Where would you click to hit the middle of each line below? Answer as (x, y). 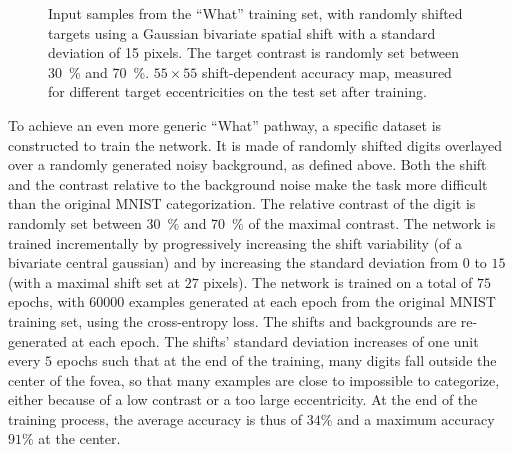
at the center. (79, 438)
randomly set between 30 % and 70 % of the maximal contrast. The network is (252, 222)
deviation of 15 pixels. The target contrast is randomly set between (254, 52)
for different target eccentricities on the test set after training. (237, 91)
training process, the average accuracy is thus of (155, 418)
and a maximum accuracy (416, 418)
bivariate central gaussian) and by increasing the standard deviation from (233, 262)
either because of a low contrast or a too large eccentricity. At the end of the (243, 399)
